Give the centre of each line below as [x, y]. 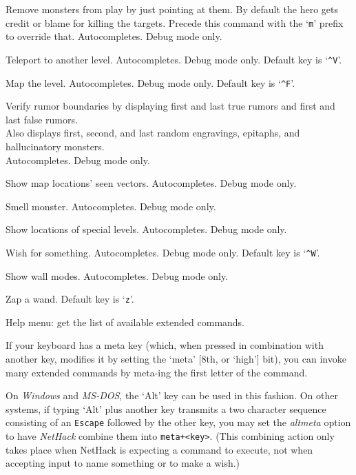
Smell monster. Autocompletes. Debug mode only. [111, 206]
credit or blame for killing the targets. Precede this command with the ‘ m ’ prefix [175, 22]
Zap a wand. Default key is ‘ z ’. [70, 299]
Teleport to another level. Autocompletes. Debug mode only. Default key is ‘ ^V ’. [174, 59]
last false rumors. [42, 119]
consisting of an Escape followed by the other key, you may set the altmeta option [178, 422]
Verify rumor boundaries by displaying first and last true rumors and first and [170, 106]
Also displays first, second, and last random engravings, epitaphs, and [153, 133]
